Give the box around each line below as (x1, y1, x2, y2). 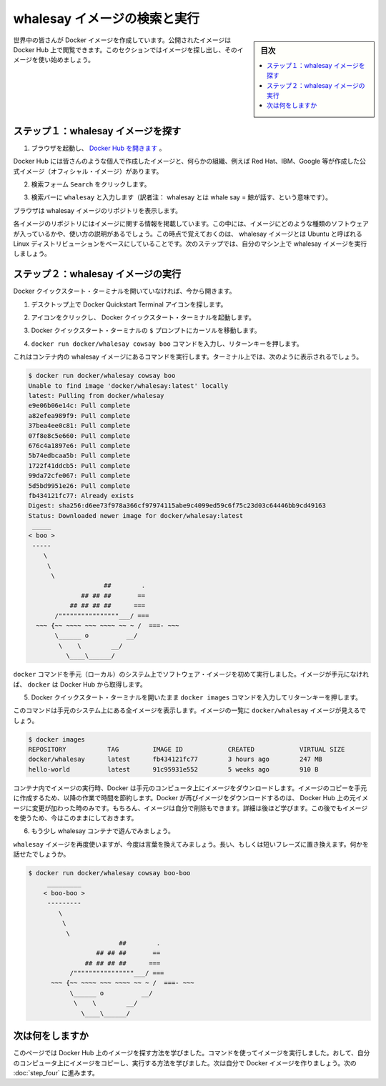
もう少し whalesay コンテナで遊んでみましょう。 (31, 827, 174, 835)
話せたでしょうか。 (13, 850, 70, 859)
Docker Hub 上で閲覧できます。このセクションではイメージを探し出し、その (13, 45, 237, 54)
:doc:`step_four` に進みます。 (13, 1068, 99, 1077)
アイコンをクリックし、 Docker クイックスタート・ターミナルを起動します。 (31, 313, 255, 322)
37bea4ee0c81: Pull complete (28, 422, 131, 430)
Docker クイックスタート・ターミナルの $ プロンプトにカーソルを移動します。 (31, 326, 261, 335)
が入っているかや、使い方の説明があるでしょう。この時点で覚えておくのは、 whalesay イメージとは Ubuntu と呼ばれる (13, 229, 362, 238)
